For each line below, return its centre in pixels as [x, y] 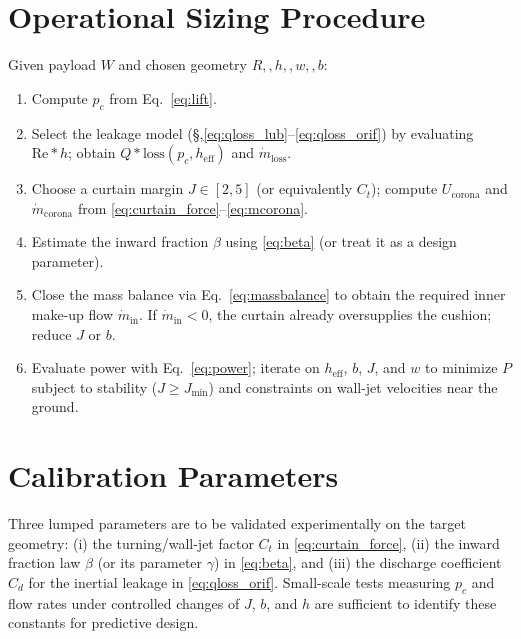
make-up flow [72, 314]
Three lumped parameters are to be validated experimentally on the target [237, 523]
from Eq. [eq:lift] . [163, 97]
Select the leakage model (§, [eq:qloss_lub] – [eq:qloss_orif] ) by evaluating [252, 132]
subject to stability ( [94, 386]
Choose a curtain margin [107, 188]
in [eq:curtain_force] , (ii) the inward [388, 542]
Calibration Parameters [173, 475]
